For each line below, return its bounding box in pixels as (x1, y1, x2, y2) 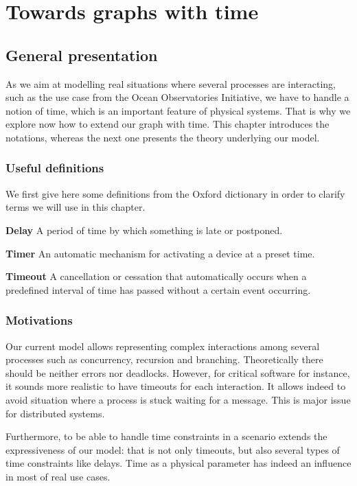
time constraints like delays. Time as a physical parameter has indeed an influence (5, 456, 352, 470)
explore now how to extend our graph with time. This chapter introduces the (5, 117, 330, 131)
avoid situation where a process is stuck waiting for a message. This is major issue (5, 392, 351, 406)
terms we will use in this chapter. (5, 200, 146, 214)
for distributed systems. (5, 406, 105, 420)
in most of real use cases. (5, 469, 111, 483)
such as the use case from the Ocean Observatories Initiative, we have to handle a (5, 90, 349, 104)
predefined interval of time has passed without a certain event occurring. (5, 282, 311, 297)
